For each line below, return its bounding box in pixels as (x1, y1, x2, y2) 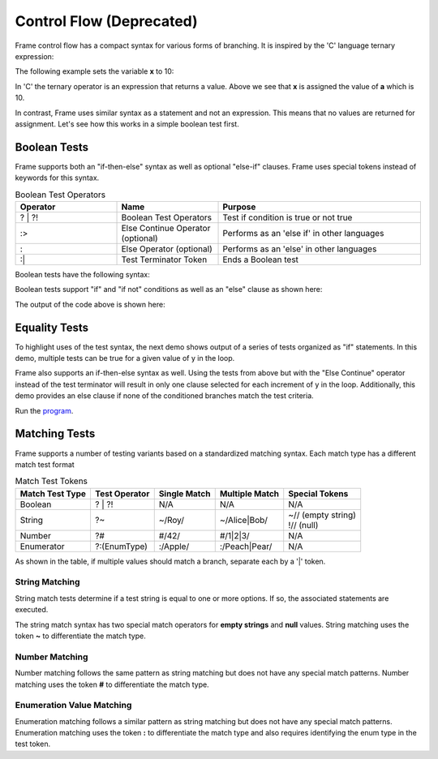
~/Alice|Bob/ (219, 514, 268, 525)
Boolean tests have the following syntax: (15, 269, 150, 279)
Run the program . (15, 405, 74, 415)
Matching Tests (15, 427, 96, 441)
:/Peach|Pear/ (219, 540, 273, 551)
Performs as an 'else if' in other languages (222, 227, 384, 238)
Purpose (222, 201, 256, 212)
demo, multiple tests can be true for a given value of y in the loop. (15, 354, 235, 363)
